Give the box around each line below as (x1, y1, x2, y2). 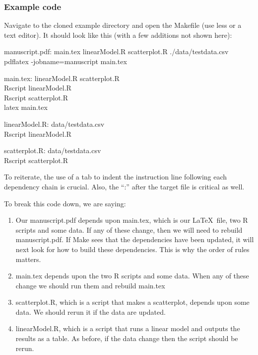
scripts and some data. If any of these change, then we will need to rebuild (15, 224, 243, 235)
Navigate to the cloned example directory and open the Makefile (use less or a (4, 20, 242, 30)
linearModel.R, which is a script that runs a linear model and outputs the (15, 323, 240, 334)
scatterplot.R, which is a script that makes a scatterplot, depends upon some (15, 297, 250, 307)
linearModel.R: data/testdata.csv (4, 118, 105, 129)
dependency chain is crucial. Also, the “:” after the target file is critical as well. (4, 181, 245, 191)
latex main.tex (4, 102, 48, 112)
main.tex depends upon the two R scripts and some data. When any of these (15, 270, 249, 281)
